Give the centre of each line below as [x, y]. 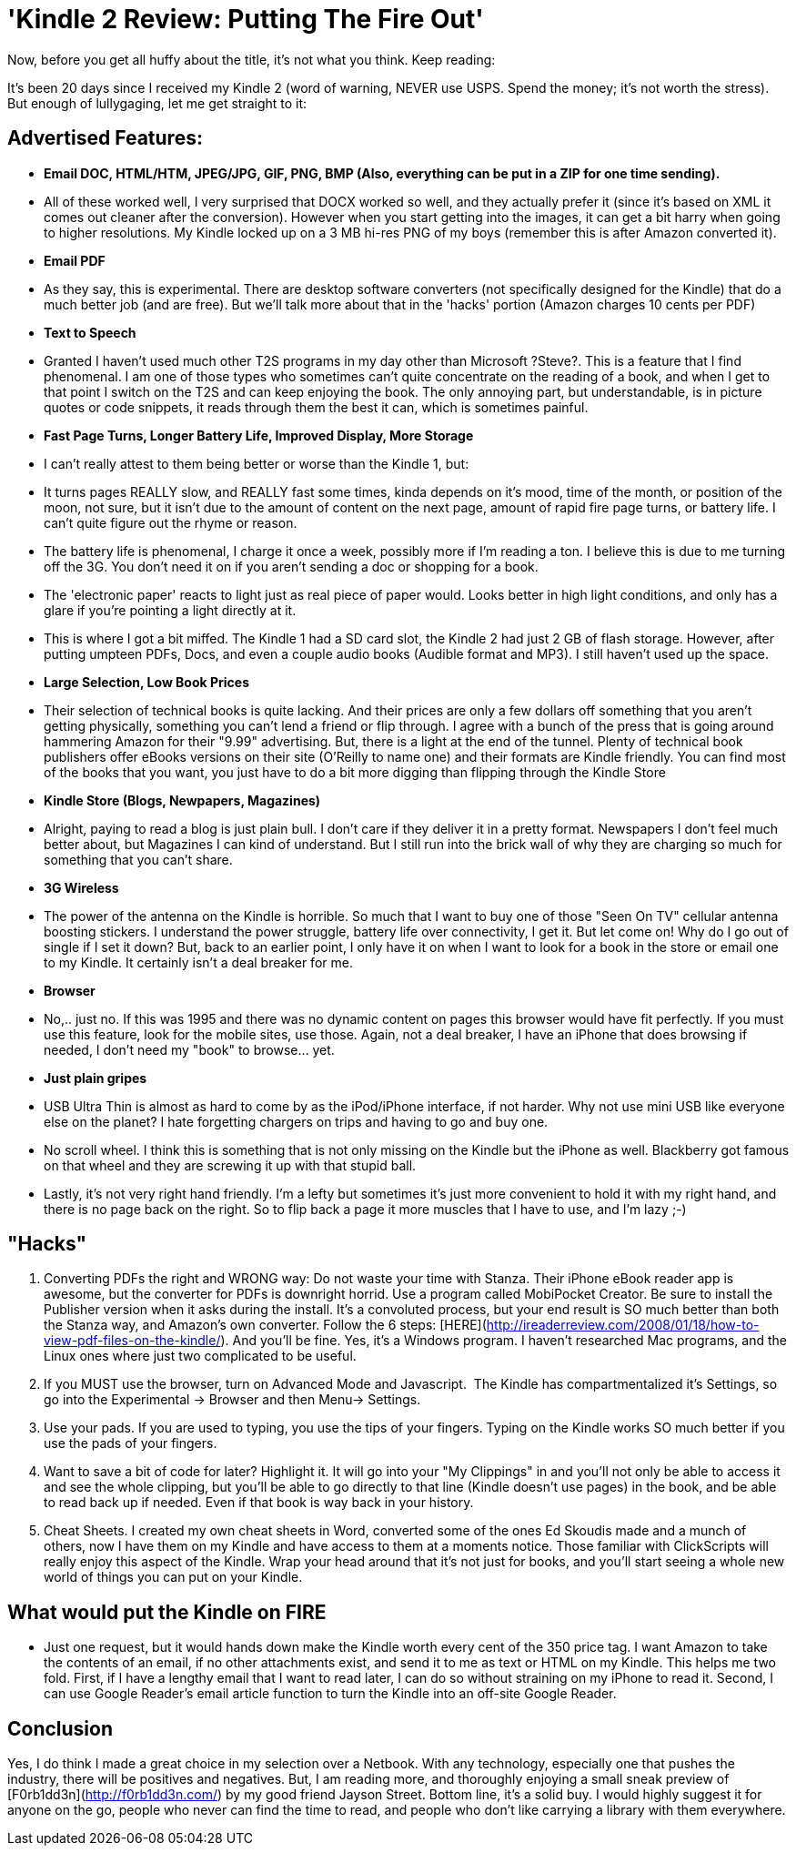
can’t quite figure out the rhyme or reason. [171, 522]
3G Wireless [81, 887]
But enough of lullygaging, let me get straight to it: [157, 103]
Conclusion [60, 1728]
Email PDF [75, 260]
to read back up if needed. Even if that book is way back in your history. [259, 1503]
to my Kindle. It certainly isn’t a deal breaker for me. [198, 962]
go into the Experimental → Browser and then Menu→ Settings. [232, 1400]
